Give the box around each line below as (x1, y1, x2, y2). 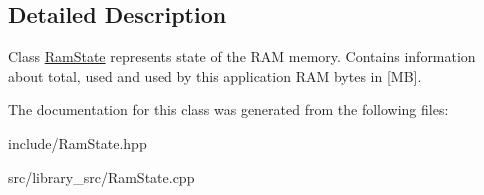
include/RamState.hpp (8, 132, 147, 153)
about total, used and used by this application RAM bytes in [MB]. (8, 65, 422, 86)
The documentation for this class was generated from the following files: (8, 99, 449, 120)
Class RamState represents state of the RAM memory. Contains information (8, 46, 476, 67)
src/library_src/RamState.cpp (8, 166, 195, 187)
